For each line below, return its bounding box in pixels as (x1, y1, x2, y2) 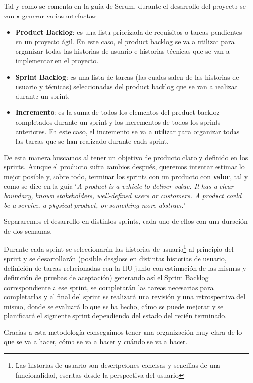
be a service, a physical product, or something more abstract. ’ (4, 200, 186, 210)
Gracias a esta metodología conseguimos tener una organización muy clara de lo (4, 327, 242, 337)
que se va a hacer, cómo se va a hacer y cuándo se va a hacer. (4, 336, 188, 347)
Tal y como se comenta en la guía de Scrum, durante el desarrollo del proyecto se (4, 1, 246, 11)
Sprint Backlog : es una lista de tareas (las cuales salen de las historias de (15, 72, 239, 82)
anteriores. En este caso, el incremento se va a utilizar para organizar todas (15, 126, 240, 136)
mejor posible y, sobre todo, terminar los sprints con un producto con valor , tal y (4, 171, 248, 181)
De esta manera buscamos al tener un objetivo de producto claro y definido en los (4, 152, 248, 162)
